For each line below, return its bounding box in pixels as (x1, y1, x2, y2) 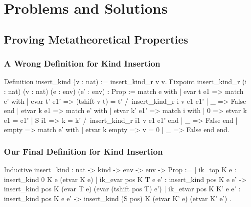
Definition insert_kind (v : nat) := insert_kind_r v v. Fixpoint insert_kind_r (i (4, 76, 247, 87)
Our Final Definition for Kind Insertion (4, 145, 163, 157)
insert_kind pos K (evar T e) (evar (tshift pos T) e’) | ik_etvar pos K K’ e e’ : (4, 184, 241, 194)
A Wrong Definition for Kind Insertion (4, 57, 160, 69)
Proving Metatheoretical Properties (4, 31, 188, 46)
